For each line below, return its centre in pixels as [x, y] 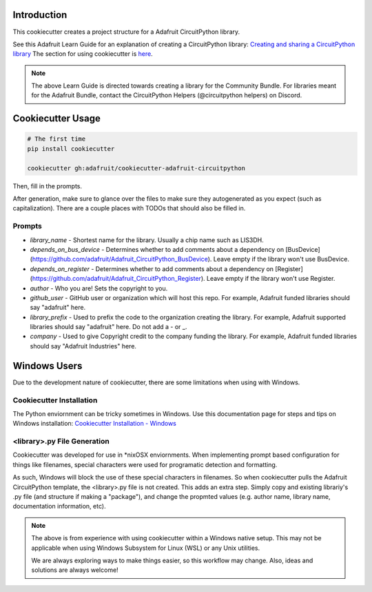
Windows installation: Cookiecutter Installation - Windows [95, 424]
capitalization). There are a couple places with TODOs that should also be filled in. [129, 208]
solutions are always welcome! [75, 570]
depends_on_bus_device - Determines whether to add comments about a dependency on [157, 249]
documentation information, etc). [59, 506]
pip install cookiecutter [71, 149]
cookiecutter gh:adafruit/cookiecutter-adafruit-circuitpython [136, 168]
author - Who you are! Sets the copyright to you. [99, 288]
